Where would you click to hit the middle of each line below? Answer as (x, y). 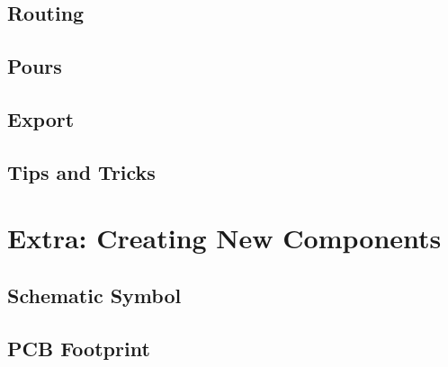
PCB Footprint (79, 348)
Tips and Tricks (81, 171)
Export (41, 118)
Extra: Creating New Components (224, 238)
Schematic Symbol (94, 295)
